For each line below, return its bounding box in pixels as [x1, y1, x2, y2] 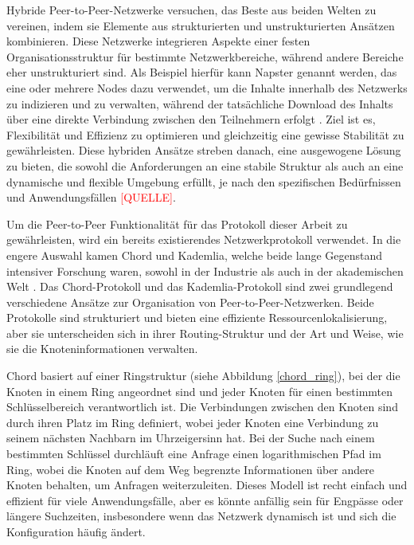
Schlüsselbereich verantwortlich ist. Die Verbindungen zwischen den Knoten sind [6, 398, 398, 415]
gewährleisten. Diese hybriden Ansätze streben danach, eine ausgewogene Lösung [6, 142, 401, 159]
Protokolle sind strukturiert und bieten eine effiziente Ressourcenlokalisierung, [6, 309, 388, 326]
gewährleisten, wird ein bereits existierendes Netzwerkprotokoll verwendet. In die [6, 231, 401, 248]
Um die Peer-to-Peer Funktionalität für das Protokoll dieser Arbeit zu [6, 215, 348, 232]
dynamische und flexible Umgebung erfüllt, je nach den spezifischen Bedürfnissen [6, 173, 401, 190]
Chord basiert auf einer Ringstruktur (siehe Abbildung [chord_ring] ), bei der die [6, 367, 400, 384]
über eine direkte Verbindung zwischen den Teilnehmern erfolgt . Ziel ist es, [6, 111, 376, 127]
